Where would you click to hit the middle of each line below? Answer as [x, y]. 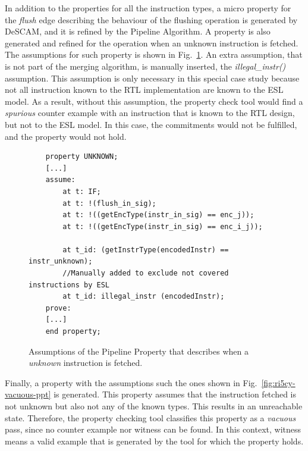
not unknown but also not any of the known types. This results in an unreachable [154, 406]
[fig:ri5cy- [278, 382]
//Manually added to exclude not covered [146, 273]
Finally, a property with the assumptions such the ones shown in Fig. [131, 382]
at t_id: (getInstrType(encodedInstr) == [146, 250]
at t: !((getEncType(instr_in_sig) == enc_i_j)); [163, 226]
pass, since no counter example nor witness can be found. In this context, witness [153, 429]
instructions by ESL [69, 285]
